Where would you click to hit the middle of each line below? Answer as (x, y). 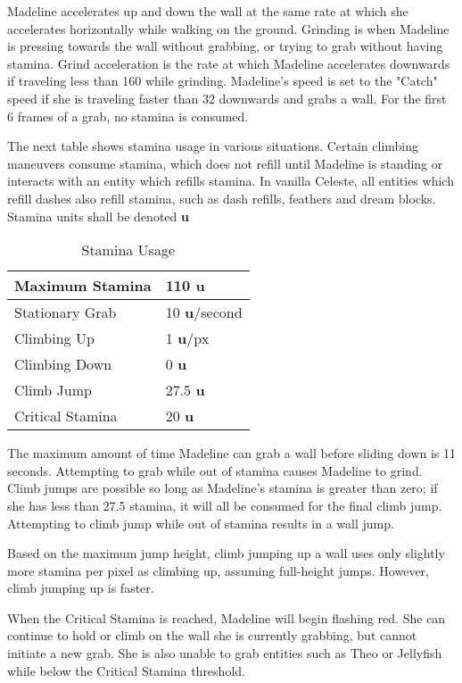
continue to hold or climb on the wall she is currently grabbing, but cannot (212, 635)
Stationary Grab (66, 312)
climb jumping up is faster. (81, 588)
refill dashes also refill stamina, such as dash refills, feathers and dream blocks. (222, 198)
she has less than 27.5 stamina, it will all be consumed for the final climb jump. (225, 505)
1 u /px (187, 338)
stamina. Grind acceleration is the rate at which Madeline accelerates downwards (229, 63)
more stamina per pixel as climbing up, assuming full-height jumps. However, (219, 570)
